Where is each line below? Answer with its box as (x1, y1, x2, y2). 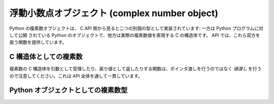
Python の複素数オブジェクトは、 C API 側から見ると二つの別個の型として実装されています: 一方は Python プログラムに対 (9, 25, 263, 31)
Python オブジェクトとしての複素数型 (9, 86, 128, 94)
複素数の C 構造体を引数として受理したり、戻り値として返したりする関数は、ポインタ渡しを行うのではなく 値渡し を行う (9, 66, 262, 72)
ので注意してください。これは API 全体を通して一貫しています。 (9, 73, 143, 79)
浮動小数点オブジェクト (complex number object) (9, 8, 218, 19)
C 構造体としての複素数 (9, 53, 83, 61)
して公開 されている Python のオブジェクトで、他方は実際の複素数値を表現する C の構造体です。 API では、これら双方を (9, 32, 260, 38)
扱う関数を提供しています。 (9, 39, 67, 45)
